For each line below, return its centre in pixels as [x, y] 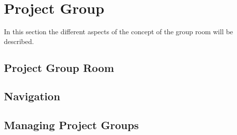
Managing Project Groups [71, 125]
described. [19, 41]
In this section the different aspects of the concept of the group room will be [118, 32]
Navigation [32, 96]
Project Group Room [59, 67]
